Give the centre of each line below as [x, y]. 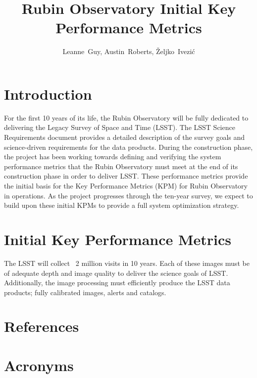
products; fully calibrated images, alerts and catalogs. [85, 292]
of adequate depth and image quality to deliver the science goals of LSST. [116, 273]
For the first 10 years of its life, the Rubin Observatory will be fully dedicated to [126, 117]
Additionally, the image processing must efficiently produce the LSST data [117, 283]
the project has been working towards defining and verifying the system [113, 157]
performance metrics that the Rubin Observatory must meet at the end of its [121, 166]
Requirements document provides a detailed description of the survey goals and [125, 137]
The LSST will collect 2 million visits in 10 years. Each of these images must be [127, 263]
